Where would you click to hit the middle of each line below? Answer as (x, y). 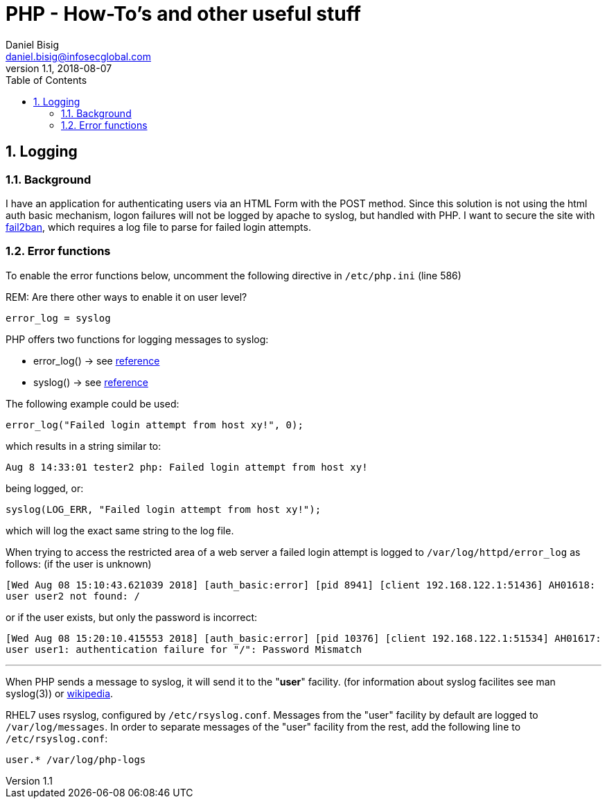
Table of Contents (46, 80)
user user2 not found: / (73, 596)
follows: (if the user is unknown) (79, 563)
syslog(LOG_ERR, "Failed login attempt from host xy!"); (164, 509)
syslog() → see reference (91, 382)
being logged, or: (45, 488)
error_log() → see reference (97, 360)
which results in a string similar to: (83, 446)
